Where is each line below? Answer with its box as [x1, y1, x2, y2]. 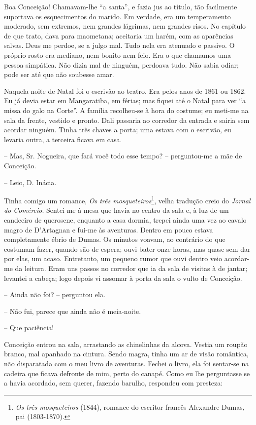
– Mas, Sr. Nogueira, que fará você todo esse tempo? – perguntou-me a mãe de [4, 151, 242, 161]
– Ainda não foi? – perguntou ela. [4, 289, 105, 300]
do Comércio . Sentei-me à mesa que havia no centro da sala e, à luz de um [4, 205, 229, 215]
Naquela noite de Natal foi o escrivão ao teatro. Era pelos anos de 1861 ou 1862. [4, 85, 246, 96]
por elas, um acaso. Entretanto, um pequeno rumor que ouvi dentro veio [4, 253, 223, 264]
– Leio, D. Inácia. [4, 177, 57, 187]
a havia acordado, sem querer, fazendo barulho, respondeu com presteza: [4, 378, 223, 388]
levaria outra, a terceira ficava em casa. [4, 134, 122, 144]
